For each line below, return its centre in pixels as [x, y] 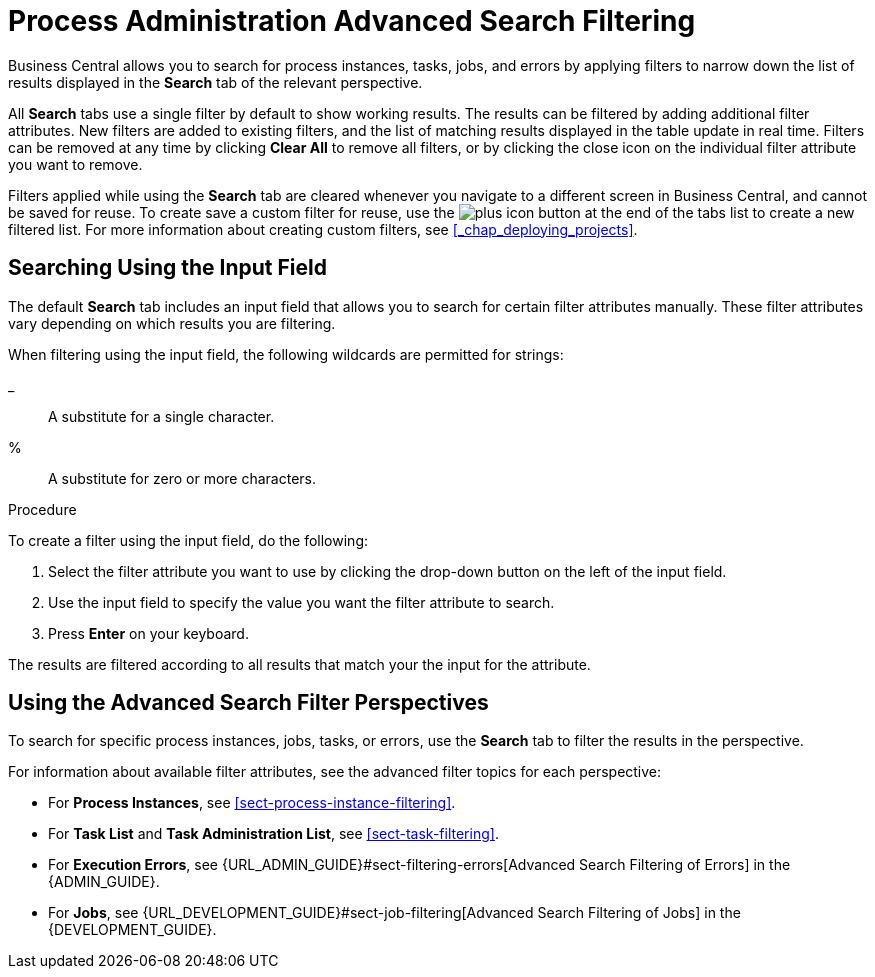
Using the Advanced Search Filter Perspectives [248, 703]
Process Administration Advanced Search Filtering [352, 21]
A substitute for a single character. [161, 416]
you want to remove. [75, 164]
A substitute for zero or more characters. [182, 478]
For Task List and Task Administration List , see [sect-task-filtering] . [273, 834]
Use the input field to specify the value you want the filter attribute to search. [301, 602]
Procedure [42, 509]
